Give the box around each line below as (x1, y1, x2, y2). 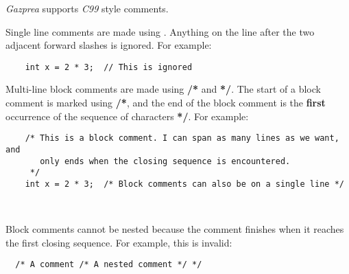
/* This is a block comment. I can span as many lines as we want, (25, 133, 339, 144)
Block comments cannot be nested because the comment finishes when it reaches (5, 222, 344, 236)
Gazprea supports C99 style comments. (5, 1, 169, 15)
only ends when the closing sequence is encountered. (40, 156, 291, 166)
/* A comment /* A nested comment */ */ (15, 260, 202, 270)
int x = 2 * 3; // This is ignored (25, 62, 193, 72)
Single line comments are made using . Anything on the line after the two (5, 24, 315, 38)
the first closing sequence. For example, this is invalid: (5, 235, 232, 249)
